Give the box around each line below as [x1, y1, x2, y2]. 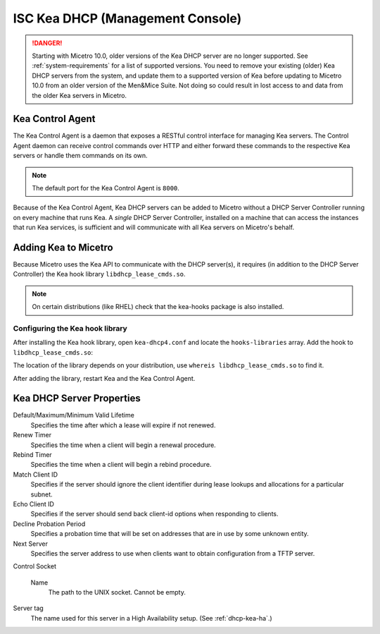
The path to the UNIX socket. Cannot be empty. [48, 588, 186, 597]
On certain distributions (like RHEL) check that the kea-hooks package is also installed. [32, 303, 284, 311]
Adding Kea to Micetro [13, 241, 113, 253]
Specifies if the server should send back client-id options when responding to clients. [30, 510, 279, 518]
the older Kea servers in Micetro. [32, 91, 127, 99]
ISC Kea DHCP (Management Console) [13, 11, 242, 26]
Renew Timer [13, 431, 52, 439]
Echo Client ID [13, 499, 54, 508]
